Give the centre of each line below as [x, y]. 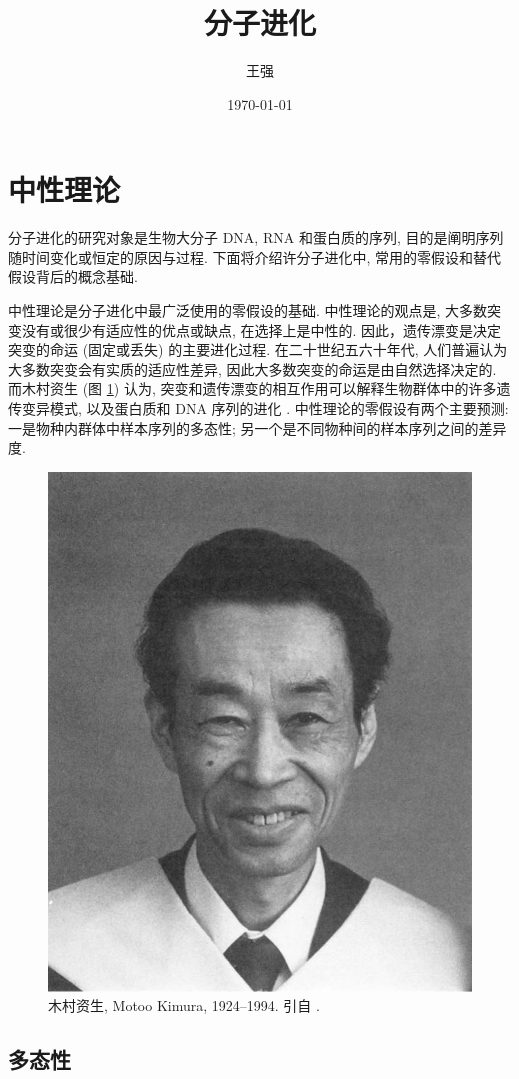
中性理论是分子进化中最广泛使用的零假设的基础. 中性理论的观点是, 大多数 [248, 310]
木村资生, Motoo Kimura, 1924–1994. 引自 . [184, 1005]
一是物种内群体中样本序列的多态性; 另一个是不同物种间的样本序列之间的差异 [257, 427]
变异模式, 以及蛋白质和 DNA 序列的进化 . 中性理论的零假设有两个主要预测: [265, 408]
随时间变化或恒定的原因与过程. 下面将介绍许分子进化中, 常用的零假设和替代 [255, 256]
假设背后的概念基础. [73, 276]
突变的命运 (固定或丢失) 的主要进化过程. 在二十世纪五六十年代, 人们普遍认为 [258, 349]
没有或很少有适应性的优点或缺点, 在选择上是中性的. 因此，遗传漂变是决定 [261, 329]
